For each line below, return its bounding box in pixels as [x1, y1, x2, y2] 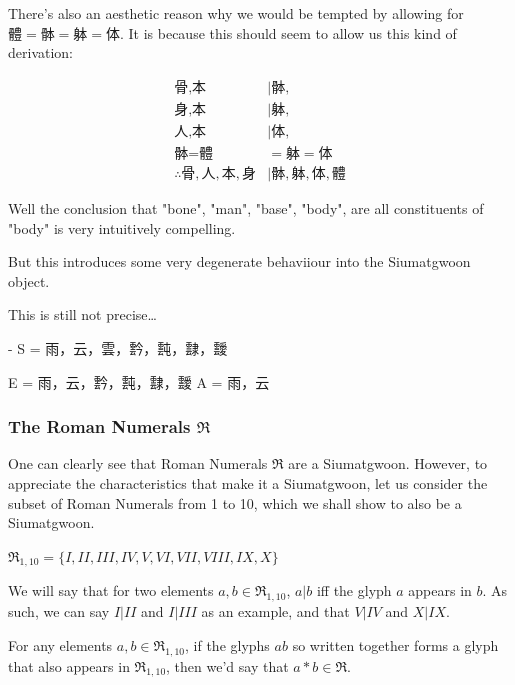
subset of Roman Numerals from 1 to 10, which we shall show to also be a [8, 492, 462, 513]
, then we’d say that [166, 655, 289, 676]
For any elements [8, 634, 113, 655]
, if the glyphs [185, 634, 270, 655]
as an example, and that [201, 601, 350, 622]
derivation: [8, 42, 74, 63]
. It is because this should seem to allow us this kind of [119, 22, 457, 43]
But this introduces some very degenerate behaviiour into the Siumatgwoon [8, 251, 471, 272]
